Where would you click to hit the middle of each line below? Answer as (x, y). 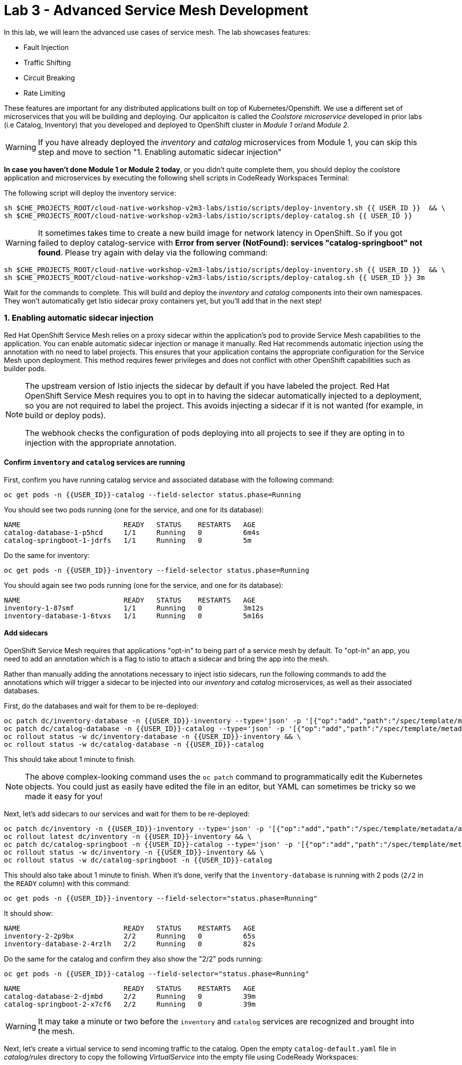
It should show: (29, 913)
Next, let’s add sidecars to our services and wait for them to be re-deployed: (127, 813)
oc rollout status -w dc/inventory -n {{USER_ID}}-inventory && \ (134, 852)
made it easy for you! (64, 796)
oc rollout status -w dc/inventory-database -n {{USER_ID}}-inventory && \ (152, 736)
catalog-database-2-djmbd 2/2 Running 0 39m (130, 996)
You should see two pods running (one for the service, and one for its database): (134, 509)
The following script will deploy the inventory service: (90, 193)
